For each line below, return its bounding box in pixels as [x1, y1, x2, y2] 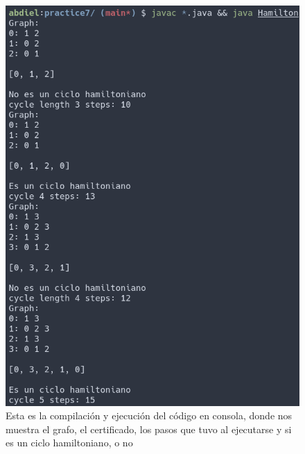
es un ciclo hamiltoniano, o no [6, 435, 133, 450]
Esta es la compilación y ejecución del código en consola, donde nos [6, 408, 293, 423]
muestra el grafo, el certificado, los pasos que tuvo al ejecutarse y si [6, 421, 292, 436]
